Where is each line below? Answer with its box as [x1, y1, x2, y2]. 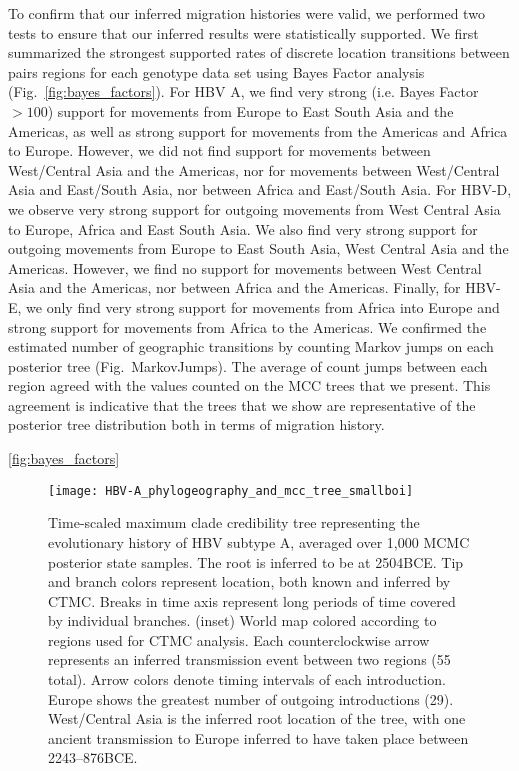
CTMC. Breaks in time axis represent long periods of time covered [48, 590, 456, 611]
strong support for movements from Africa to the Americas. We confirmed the [8, 316, 487, 337]
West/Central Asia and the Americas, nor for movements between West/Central [8, 159, 500, 180]
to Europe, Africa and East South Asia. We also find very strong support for [8, 218, 478, 239]
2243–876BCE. [48, 747, 138, 768]
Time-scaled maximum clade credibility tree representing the [48, 512, 420, 533]
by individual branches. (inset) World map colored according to [48, 610, 437, 631]
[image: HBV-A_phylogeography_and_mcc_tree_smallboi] [48, 483, 414, 498]
